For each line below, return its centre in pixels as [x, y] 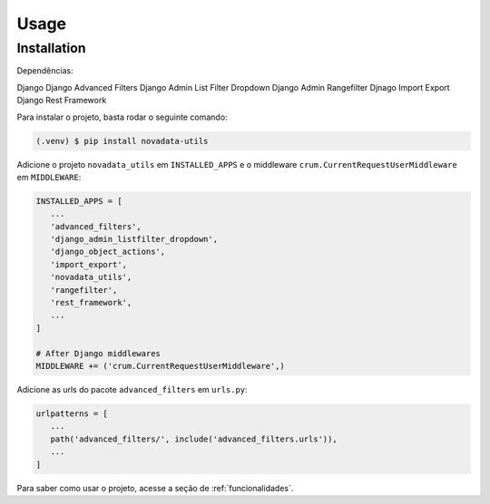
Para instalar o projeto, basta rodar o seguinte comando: [122, 117]
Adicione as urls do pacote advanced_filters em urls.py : [132, 389]
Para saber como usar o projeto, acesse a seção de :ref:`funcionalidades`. [155, 488]
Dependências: [45, 71]
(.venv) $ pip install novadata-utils [122, 141]
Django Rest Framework [62, 101]
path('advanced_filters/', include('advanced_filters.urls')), [194, 439]
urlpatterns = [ [72, 413]
